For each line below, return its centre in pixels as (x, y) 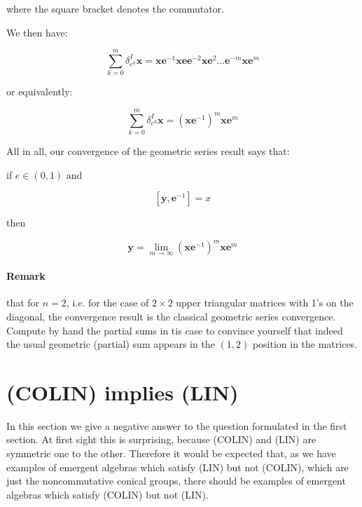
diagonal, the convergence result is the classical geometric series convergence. (171, 316)
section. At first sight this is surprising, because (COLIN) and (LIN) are (161, 439)
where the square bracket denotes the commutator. (115, 8)
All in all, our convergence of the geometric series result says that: (148, 151)
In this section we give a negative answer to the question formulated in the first (177, 425)
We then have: (37, 32)
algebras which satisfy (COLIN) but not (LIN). (107, 494)
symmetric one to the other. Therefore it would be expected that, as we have (171, 453)
